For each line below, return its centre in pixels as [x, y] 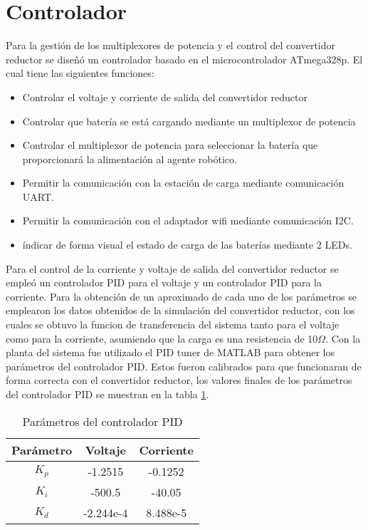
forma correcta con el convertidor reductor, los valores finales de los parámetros [179, 380]
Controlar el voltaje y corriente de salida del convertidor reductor [165, 97]
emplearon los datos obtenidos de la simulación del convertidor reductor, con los [180, 310]
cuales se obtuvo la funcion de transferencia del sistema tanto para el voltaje [173, 324]
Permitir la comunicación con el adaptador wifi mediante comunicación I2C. [188, 220]
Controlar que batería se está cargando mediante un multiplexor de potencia [189, 121]
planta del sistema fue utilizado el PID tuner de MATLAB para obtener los [170, 352]
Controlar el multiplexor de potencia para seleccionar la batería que [170, 145]
